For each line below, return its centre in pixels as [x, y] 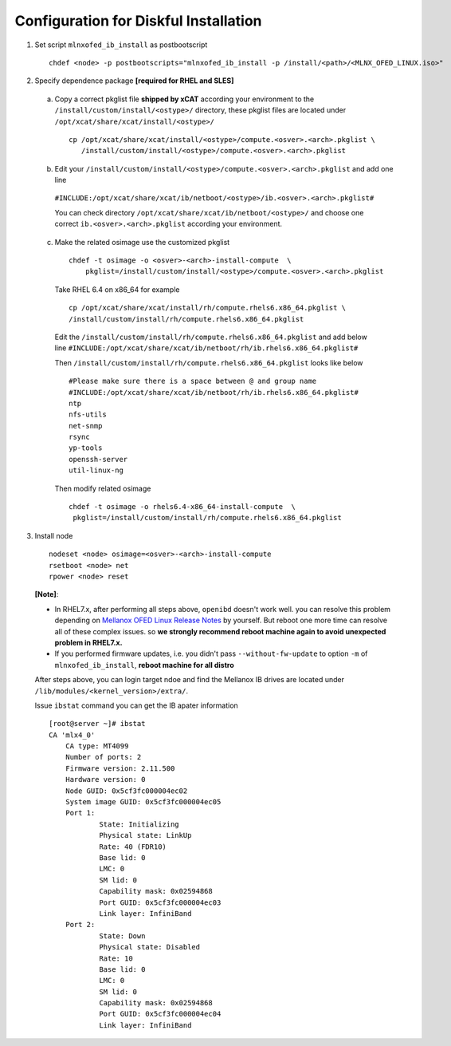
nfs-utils [88, 414]
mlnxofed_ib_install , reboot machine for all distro [144, 665]
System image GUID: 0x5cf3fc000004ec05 [143, 802]
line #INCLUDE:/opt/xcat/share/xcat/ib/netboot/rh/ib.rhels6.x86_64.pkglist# [206, 348]
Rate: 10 [116, 958]
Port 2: [80, 925]
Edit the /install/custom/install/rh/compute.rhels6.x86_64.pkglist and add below [211, 337]
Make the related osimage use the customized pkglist [142, 242]
